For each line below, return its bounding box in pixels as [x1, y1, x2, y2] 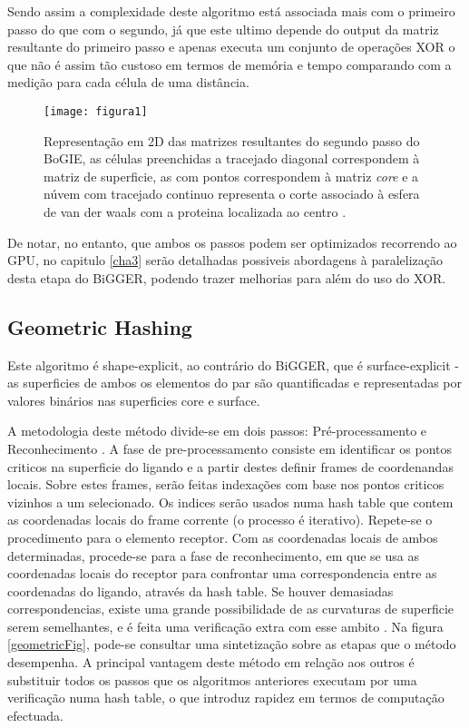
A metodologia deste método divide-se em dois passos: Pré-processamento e [7, 421, 427, 440]
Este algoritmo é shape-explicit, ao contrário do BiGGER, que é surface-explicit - [7, 355, 459, 374]
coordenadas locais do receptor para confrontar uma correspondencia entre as [7, 564, 437, 583]
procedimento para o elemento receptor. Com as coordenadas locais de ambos [7, 527, 438, 546]
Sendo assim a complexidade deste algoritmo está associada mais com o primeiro [7, 2, 455, 20]
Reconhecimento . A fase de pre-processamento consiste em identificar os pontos [7, 438, 452, 457]
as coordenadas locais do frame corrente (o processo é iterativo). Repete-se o [7, 510, 433, 529]
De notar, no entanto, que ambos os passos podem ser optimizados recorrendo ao [7, 232, 457, 251]
